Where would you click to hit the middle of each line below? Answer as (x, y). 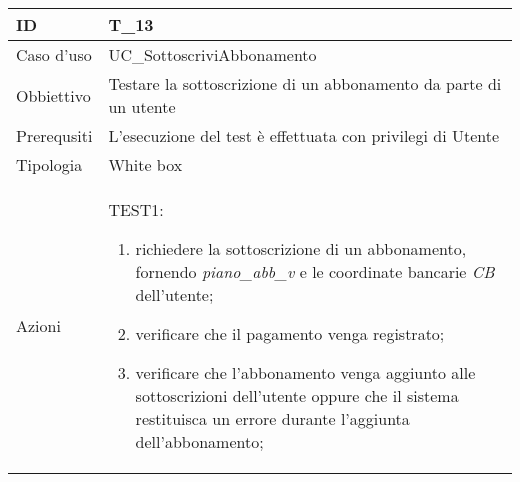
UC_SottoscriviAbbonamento (212, 54)
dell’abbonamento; (199, 441)
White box (145, 164)
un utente (142, 106)
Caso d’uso (54, 54)
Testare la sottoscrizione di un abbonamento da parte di (305, 83)
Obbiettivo (53, 95)
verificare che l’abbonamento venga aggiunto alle (305, 372)
